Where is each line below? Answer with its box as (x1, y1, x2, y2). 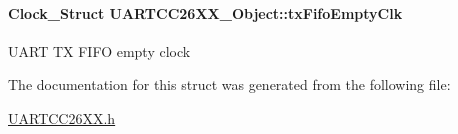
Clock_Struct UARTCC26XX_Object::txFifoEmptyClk (8, 2, 403, 23)
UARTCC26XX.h (8, 107, 116, 128)
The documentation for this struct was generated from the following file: (8, 74, 451, 95)
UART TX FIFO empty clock (8, 40, 191, 61)
